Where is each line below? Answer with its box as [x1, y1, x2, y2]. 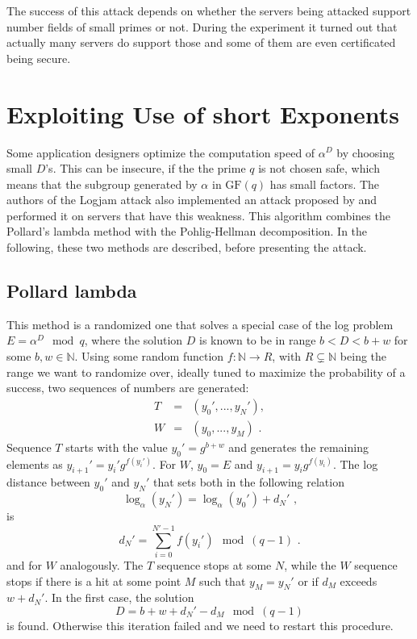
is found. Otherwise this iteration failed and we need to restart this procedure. [6, 616, 394, 633]
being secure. [6, 49, 71, 66]
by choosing [336, 144, 395, 161]
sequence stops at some [156, 557, 272, 573]
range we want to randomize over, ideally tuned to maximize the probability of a [6, 363, 406, 380]
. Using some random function [74, 348, 224, 365]
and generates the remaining [228, 438, 369, 455]
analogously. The [60, 557, 144, 573]
